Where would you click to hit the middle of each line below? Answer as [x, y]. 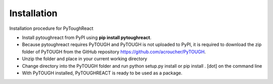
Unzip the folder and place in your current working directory [85, 59]
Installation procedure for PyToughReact [51, 28]
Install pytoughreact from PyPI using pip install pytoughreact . [87, 37]
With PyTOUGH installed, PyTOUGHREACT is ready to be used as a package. [102, 73]
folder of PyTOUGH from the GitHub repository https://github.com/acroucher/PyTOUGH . [114, 52]
